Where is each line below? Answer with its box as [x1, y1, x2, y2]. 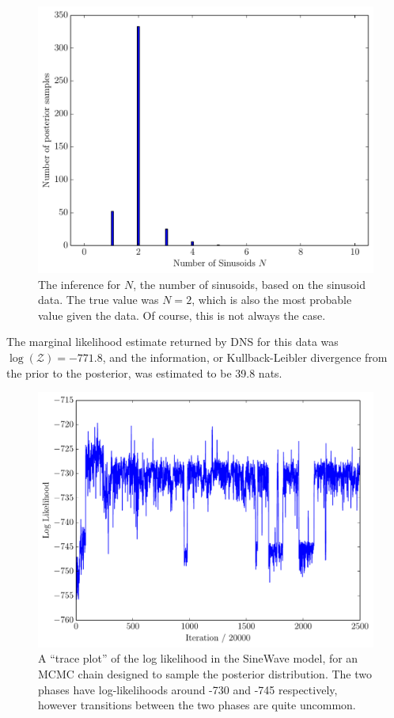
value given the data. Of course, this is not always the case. [38, 306, 326, 323]
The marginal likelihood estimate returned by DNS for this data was [6, 333, 339, 350]
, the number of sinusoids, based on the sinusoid [133, 275, 366, 292]
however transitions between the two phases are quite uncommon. [38, 697, 356, 713]
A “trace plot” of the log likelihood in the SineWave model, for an [38, 650, 358, 667]
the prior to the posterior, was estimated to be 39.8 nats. [6, 364, 282, 381]
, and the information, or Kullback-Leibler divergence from [102, 349, 388, 366]
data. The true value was [38, 291, 159, 308]
